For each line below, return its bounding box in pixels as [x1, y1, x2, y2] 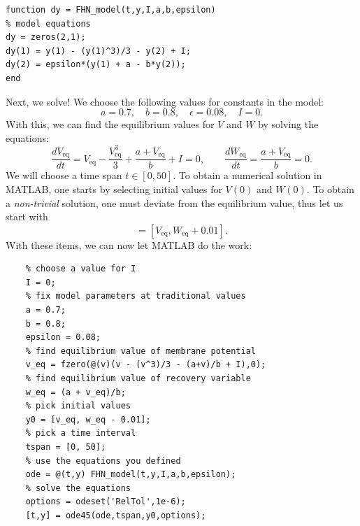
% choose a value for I [25, 264, 136, 274]
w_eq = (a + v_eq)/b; [25, 387, 126, 397]
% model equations [6, 18, 91, 29]
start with [6, 209, 48, 224]
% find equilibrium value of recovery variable [25, 374, 251, 384]
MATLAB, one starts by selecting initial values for [6, 181, 222, 196]
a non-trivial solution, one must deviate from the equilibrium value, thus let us [6, 195, 343, 210]
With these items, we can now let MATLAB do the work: [6, 237, 252, 252]
